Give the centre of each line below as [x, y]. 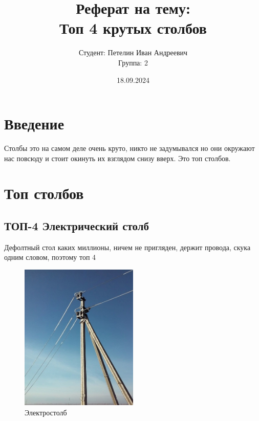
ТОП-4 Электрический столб [77, 225]
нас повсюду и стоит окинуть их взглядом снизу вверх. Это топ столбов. [117, 158]
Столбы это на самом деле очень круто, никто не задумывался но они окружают [129, 148]
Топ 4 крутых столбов [133, 28]
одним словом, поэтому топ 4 [50, 257]
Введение [34, 124]
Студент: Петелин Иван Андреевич [133, 52]
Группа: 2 [133, 62]
